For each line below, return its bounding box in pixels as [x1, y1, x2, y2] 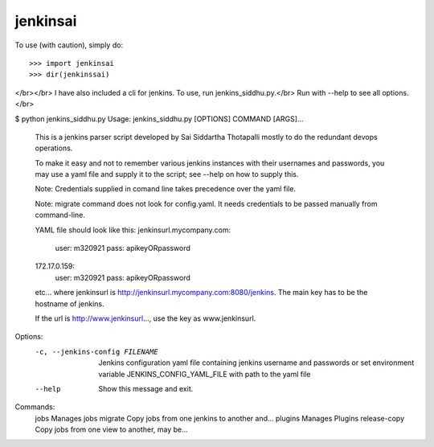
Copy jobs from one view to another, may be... [35, 424, 188, 434]
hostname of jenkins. [35, 298, 104, 309]
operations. [35, 143, 73, 153]
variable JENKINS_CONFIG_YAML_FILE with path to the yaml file [98, 369, 311, 379]
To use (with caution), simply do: [14, 40, 124, 50]
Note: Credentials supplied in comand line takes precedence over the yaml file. [35, 184, 297, 194]
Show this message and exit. [98, 383, 194, 393]
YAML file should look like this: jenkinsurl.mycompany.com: [35, 225, 231, 235]
